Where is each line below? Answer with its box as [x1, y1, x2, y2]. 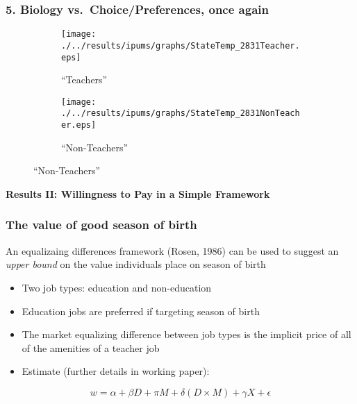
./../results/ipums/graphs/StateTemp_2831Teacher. [61, 40, 300, 51]
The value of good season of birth [6, 216, 197, 233]
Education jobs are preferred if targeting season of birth [22, 303, 260, 318]
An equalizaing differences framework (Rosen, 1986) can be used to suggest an [6, 243, 339, 258]
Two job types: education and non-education [22, 280, 212, 294]
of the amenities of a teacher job [22, 340, 160, 355]
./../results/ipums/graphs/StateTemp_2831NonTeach [61, 108, 300, 119]
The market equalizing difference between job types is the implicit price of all [22, 327, 351, 342]
